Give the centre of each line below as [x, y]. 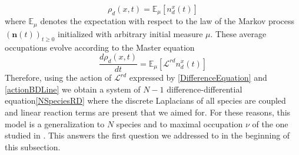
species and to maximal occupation [180, 123]
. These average [238, 33]
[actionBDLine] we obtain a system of [73, 89]
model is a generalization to [55, 123]
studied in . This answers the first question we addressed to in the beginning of [147, 135]
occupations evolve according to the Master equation [100, 47]
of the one [270, 123]
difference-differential [205, 89]
